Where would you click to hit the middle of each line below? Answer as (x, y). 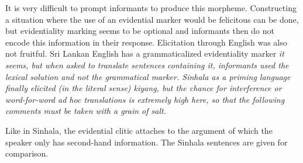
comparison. (27, 153)
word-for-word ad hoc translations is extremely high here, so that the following (145, 99)
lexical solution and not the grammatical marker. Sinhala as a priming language (148, 76)
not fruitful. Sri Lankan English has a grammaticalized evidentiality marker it (145, 53)
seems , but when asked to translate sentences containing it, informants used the (147, 65)
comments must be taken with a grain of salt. (86, 111)
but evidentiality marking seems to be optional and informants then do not (140, 31)
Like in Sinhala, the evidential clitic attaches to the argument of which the (139, 130)
